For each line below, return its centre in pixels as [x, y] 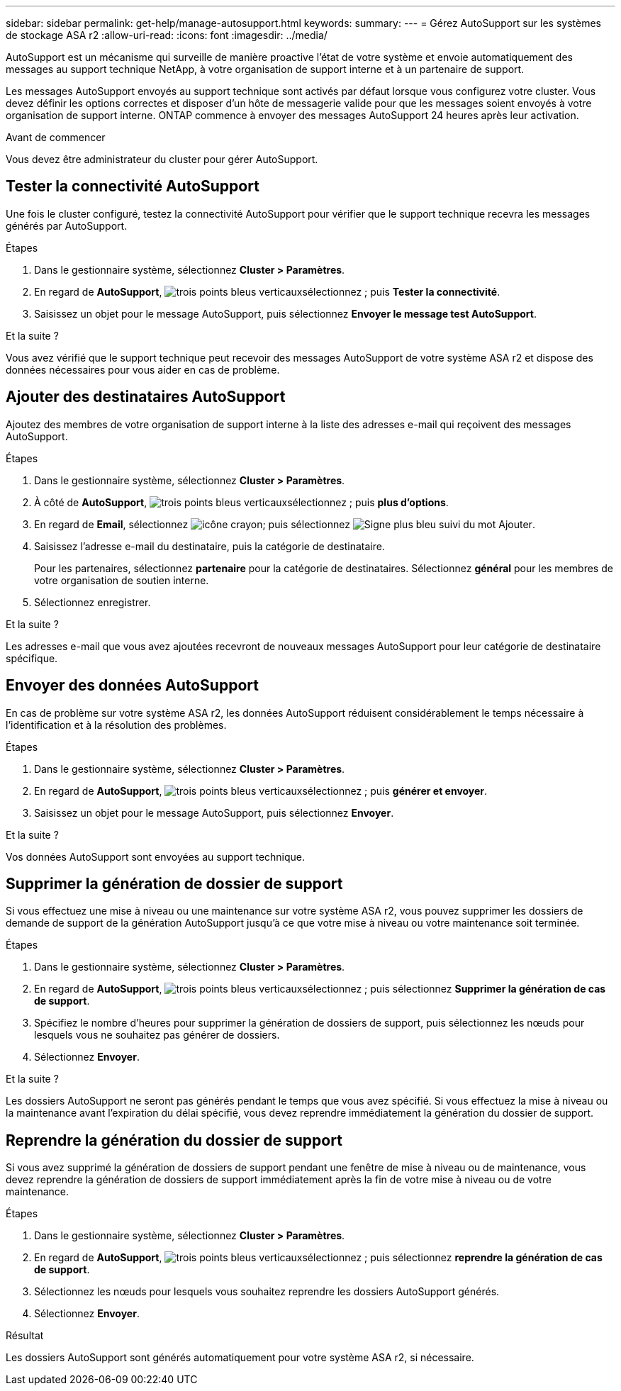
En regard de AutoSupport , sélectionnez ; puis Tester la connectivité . [267, 291]
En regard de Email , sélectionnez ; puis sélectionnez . [285, 524]
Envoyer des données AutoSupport [132, 686]
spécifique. [32, 658]
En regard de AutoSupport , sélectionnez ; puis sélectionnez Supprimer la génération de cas [320, 989]
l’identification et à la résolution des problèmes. [116, 725]
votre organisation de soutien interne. [122, 580]
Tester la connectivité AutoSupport [133, 186]
